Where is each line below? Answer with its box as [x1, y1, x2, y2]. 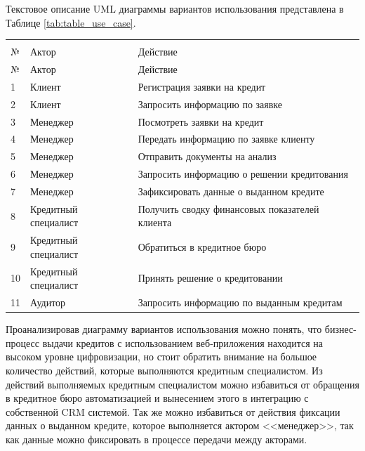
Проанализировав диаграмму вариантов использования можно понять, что [6, 322, 322, 336]
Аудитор [30, 295, 66, 310]
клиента [138, 215, 172, 230]
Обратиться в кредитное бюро [138, 240, 267, 254]
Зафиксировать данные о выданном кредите [138, 183, 324, 198]
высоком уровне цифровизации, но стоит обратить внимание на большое [6, 349, 317, 364]
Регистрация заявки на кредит [138, 79, 266, 93]
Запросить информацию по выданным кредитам [138, 295, 343, 310]
